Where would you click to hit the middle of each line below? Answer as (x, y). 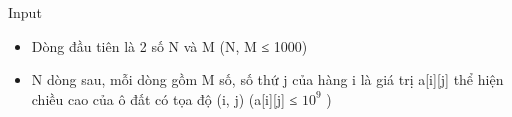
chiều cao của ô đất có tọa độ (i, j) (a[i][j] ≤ (164, 98)
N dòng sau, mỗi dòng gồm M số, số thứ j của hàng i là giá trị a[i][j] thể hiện (267, 79)
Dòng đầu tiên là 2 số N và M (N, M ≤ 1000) (169, 45)
